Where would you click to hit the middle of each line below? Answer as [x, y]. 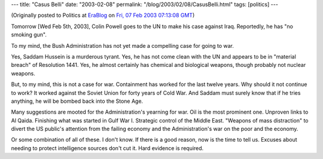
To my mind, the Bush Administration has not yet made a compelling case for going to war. [123, 45]
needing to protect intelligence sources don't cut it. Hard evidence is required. [107, 148]
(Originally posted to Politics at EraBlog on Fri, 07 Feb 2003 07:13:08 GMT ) [103, 16]
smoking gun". [29, 35]
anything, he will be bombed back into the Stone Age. [77, 101]
